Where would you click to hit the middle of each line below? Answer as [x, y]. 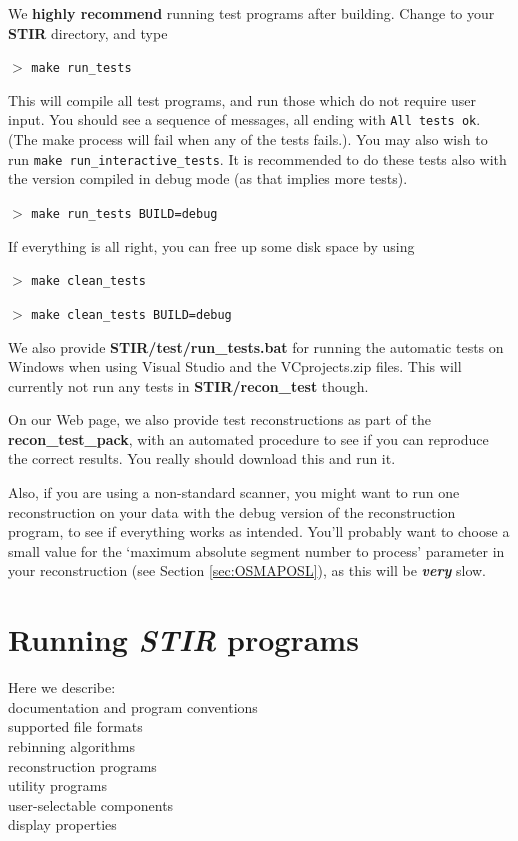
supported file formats [75, 726]
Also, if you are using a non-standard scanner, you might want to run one [234, 492]
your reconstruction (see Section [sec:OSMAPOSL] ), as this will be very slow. [247, 570]
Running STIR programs [183, 640]
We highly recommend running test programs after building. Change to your [251, 13]
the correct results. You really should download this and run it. [202, 458]
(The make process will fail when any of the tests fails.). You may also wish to [248, 139]
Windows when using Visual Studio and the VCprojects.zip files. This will [235, 366]
